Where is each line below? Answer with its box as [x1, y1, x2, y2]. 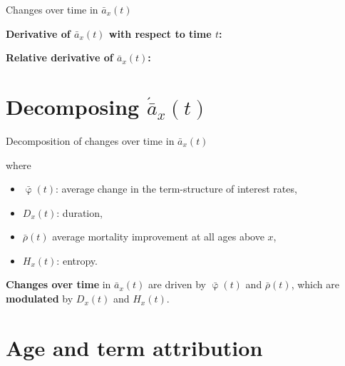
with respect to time [108, 26, 212, 41]
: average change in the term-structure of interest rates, [56, 181, 297, 196]
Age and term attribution [6, 332, 263, 362]
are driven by [148, 277, 207, 292]
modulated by [6, 291, 73, 306]
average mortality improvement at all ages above [52, 229, 264, 244]
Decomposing [6, 91, 140, 121]
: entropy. [56, 253, 98, 268]
